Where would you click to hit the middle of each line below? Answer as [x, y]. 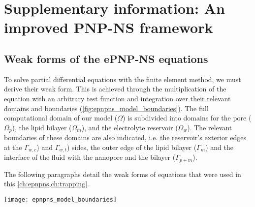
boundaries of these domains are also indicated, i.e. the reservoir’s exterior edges [125, 137]
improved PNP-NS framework [109, 27]
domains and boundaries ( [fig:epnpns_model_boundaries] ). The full [106, 108]
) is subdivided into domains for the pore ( [187, 118]
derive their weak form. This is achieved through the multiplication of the [115, 89]
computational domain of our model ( [61, 118]
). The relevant [210, 127]
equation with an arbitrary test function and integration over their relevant [117, 98]
